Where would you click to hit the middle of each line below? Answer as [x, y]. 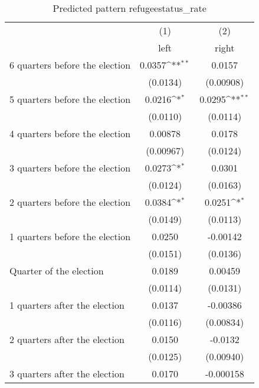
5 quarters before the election [70, 99]
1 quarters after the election [67, 305]
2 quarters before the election [70, 202]
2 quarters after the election [67, 339]
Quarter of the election [57, 271]
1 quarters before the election [70, 236]
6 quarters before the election [70, 65]
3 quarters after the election [67, 374]
